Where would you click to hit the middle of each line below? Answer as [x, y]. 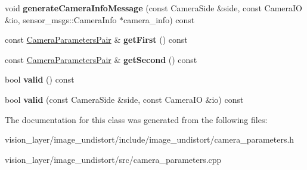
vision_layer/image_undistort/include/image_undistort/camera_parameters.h [150, 139]
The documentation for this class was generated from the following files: [136, 119]
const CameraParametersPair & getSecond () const [101, 59]
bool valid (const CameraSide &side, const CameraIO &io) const [124, 99]
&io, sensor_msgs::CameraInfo [61, 19]
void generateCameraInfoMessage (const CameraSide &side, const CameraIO [154, 8]
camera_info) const [159, 19]
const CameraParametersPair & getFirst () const [96, 40]
